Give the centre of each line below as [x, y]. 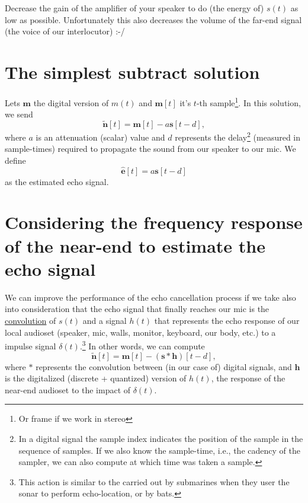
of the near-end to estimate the [135, 245]
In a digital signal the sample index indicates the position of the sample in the [161, 438]
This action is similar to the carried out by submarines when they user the [154, 481]
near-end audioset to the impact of [68, 389]
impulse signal [31, 346]
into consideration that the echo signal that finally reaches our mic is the [137, 309]
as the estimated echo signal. [57, 181]
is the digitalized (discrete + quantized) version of [96, 378]
